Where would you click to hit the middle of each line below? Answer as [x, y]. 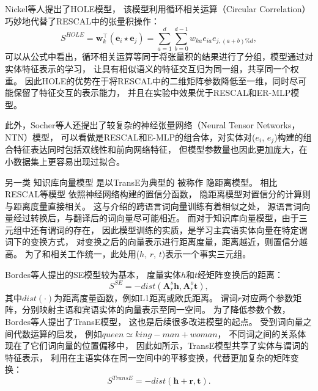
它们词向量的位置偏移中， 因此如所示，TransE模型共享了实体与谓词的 [169, 345]
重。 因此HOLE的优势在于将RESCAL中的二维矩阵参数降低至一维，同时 [147, 80]
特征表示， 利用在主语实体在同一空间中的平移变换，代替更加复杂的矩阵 [148, 357]
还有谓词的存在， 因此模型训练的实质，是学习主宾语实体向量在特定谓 [169, 229]
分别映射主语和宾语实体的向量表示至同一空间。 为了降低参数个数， [156, 309]
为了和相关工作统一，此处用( [82, 254]
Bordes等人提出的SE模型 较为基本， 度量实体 [93, 274]
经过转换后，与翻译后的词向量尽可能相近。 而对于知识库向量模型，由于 [156, 218]
